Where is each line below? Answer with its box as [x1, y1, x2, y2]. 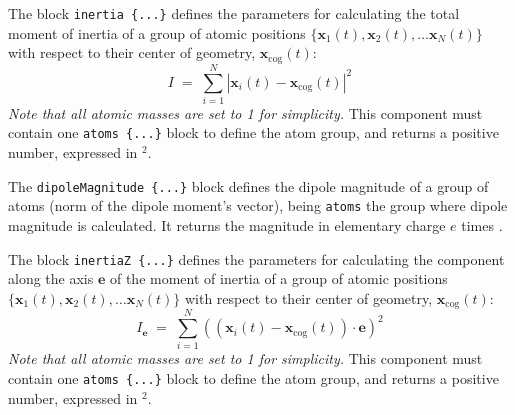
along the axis [8, 268, 94, 289]
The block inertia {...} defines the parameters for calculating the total [8, 3, 460, 23]
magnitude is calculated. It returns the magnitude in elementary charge [8, 214, 446, 235]
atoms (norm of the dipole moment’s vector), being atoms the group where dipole [8, 195, 508, 216]
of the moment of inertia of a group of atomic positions [109, 268, 448, 289]
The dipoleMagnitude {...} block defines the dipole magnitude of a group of [8, 175, 489, 196]
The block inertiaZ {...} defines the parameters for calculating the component [8, 248, 505, 269]
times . [461, 214, 503, 235]
